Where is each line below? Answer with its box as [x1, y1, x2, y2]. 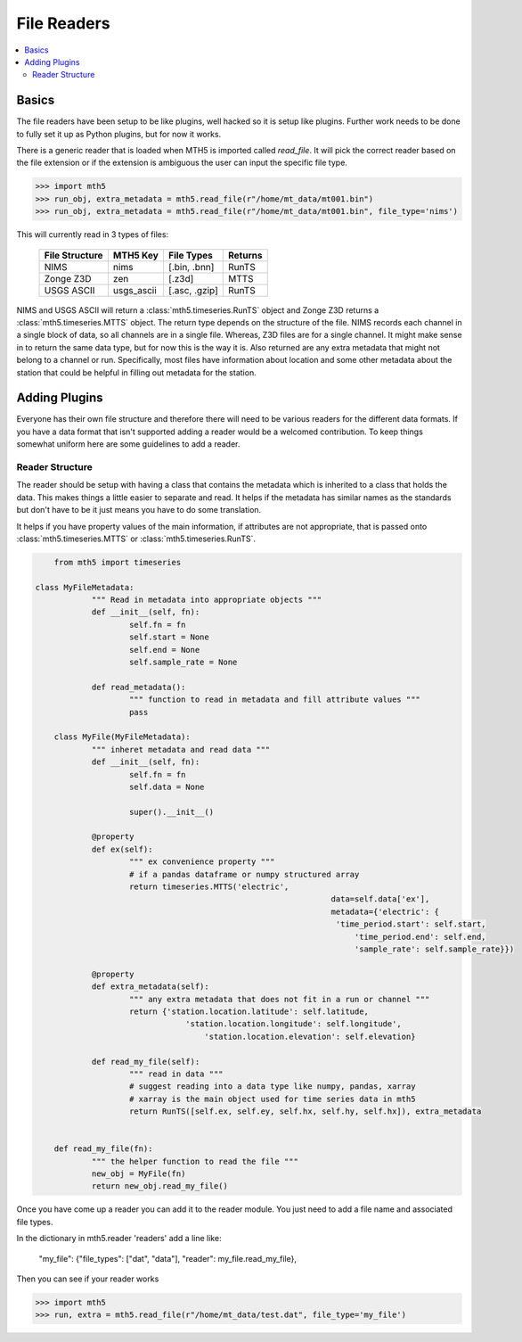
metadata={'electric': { [330, 906, 440, 917]
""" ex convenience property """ [129, 857, 275, 867]
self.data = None [129, 781, 205, 792]
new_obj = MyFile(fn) [91, 1169, 186, 1179]
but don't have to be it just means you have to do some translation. [16, 505, 262, 515]
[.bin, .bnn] [167, 260, 215, 273]
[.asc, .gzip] [167, 284, 218, 296]
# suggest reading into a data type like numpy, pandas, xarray [129, 1082, 416, 1091]
